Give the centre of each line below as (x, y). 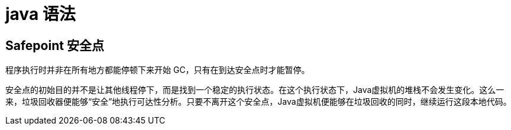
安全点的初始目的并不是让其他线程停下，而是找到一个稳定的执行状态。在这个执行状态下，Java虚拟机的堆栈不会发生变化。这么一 (255, 90)
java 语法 (41, 14)
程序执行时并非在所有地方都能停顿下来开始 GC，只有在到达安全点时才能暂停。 (158, 70)
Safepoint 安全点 (55, 45)
